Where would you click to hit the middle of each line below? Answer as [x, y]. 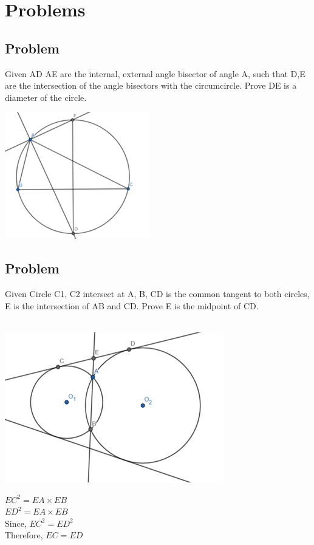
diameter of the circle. [46, 97]
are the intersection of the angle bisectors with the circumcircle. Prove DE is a [151, 85]
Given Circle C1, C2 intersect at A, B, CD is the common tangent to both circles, [157, 294]
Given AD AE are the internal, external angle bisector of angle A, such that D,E [155, 73]
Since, [16, 523]
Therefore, [24, 535]
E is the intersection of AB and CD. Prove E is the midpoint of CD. [132, 305]
